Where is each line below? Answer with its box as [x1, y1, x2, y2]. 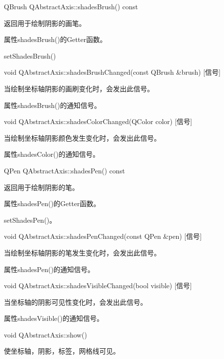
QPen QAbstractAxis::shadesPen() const [4, 165, 125, 175]
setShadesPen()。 [4, 214, 56, 225]
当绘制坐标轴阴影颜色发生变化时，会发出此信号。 [4, 132, 161, 143]
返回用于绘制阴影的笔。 [4, 182, 79, 192]
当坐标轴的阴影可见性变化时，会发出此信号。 [4, 296, 147, 307]
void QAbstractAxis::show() [4, 329, 87, 339]
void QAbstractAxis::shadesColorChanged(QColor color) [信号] [4, 116, 192, 127]
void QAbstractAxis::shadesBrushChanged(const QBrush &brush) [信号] [4, 67, 221, 77]
